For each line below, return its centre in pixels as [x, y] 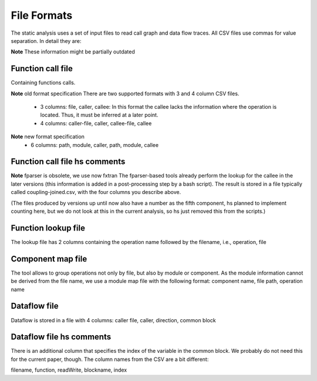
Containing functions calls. [43, 83]
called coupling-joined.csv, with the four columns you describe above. [96, 192]
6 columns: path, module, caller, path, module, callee [95, 145]
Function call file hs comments [68, 162]
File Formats [42, 15]
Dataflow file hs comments [61, 337]
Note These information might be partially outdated [73, 52]
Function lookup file [48, 228]
